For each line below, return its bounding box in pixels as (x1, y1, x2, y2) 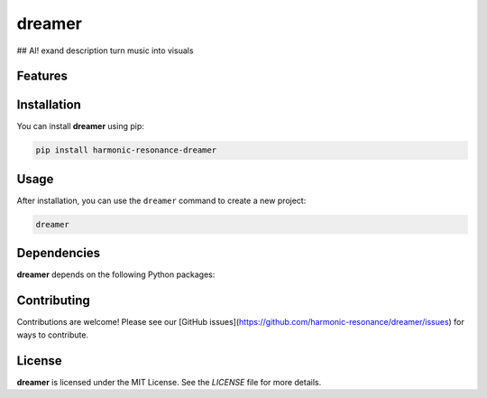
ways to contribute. (16, 329, 89, 340)
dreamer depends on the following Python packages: (16, 269, 216, 280)
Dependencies (16, 245, 101, 261)
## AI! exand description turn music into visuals (16, 45, 194, 56)
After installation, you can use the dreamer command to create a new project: (16, 195, 307, 206)
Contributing (16, 293, 90, 309)
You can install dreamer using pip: (16, 121, 144, 132)
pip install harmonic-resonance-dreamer (35, 145, 216, 155)
